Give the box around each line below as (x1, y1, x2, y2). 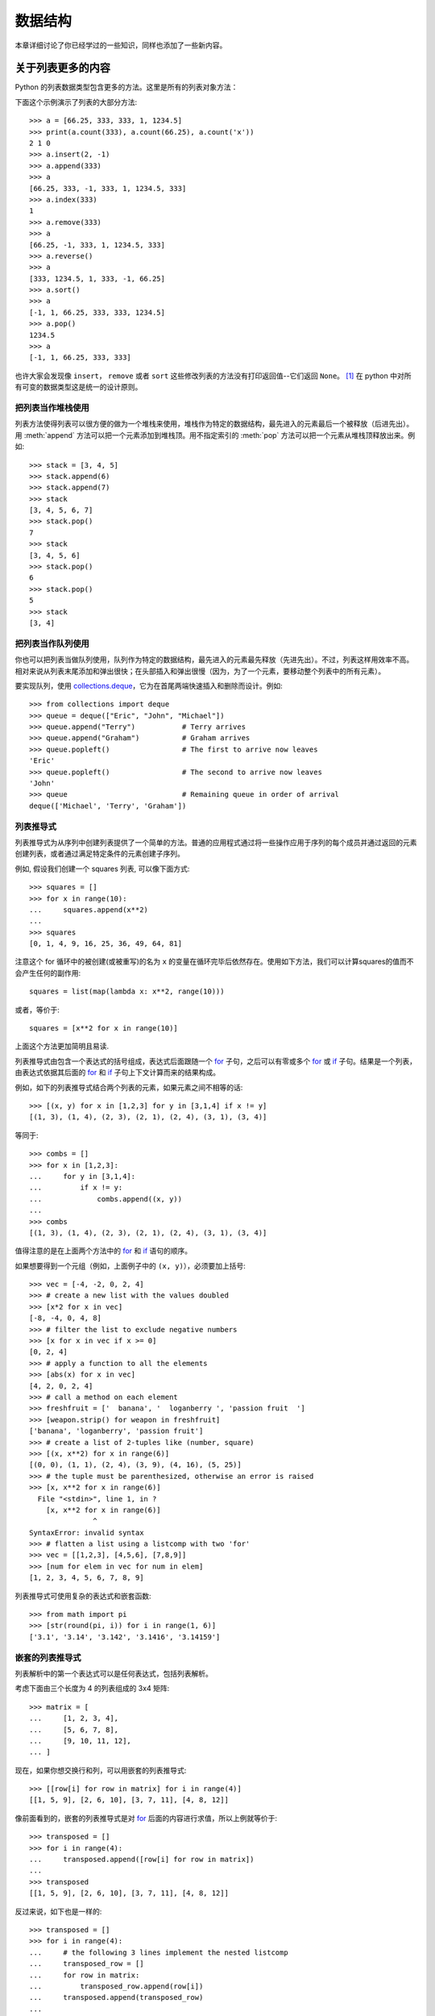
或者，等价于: (14, 1005, 60, 1014)
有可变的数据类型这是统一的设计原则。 (14, 382, 143, 392)
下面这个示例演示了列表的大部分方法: (14, 97, 138, 106)
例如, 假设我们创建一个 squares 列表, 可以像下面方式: (14, 864, 190, 873)
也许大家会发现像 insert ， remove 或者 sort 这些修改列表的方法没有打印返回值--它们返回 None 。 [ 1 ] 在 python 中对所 (14, 371, 412, 381)
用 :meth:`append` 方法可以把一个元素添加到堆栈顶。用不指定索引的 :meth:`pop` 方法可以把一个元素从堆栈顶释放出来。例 (14, 430, 416, 439)
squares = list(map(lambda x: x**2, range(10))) (29, 987, 225, 996)
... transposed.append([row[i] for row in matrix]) (29, 1855, 255, 1864)
